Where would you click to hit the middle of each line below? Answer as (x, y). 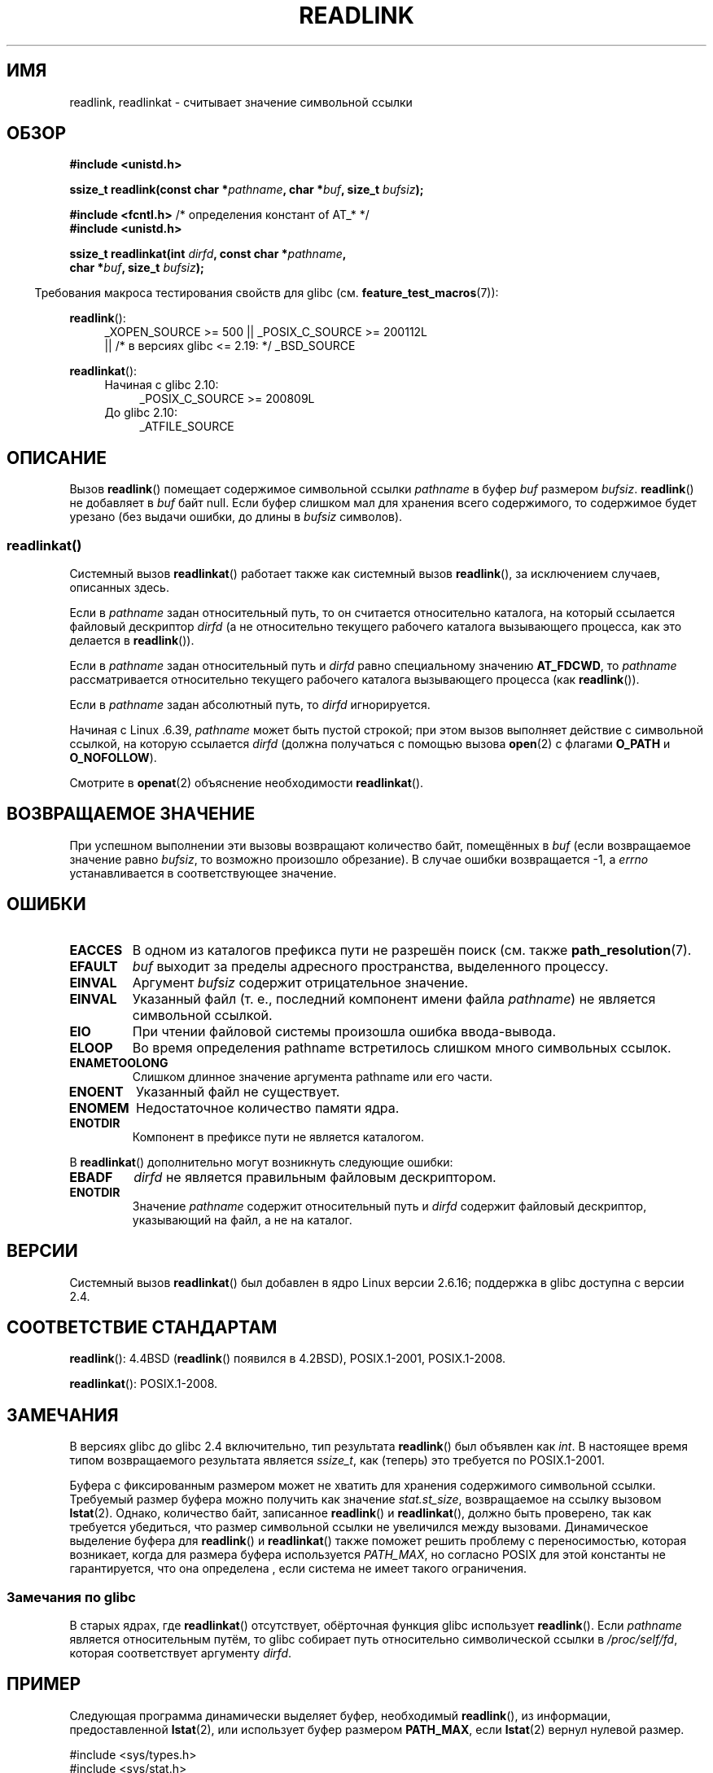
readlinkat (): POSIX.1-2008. (144, 1384)
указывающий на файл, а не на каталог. (242, 1219)
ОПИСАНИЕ (57, 457)
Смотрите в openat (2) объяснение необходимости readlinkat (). (247, 783)
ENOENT (96, 1091)
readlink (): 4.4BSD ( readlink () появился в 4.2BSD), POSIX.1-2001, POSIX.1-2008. (288, 1359)
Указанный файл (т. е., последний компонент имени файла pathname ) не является (394, 998)
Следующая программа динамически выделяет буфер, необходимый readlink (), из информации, (340, 1715)
